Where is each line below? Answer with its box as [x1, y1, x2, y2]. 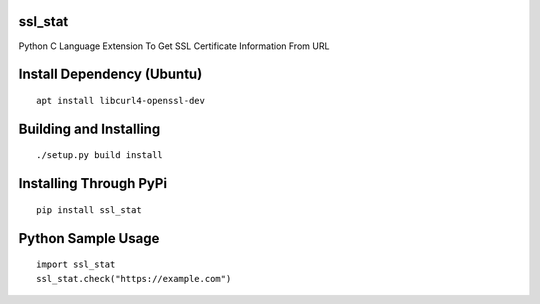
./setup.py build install [36, 150, 164, 161]
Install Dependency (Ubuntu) [18, 66, 203, 83]
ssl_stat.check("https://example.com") [36, 273, 232, 284]
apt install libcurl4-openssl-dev [36, 95, 205, 106]
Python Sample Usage [18, 230, 160, 247]
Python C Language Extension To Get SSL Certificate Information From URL [18, 40, 330, 52]
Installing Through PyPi [18, 175, 168, 192]
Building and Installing [18, 120, 161, 137]
